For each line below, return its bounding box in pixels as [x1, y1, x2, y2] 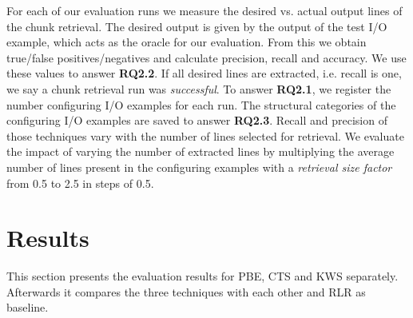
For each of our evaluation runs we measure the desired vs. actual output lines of [6, 2, 403, 18]
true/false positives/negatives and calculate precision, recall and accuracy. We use [6, 49, 407, 66]
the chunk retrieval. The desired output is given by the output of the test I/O [6, 18, 387, 34]
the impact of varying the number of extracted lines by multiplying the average [6, 143, 395, 160]
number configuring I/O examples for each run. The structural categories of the [6, 96, 396, 113]
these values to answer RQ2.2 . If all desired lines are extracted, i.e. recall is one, [6, 65, 402, 81]
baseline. [6, 299, 49, 316]
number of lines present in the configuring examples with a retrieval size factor [6, 158, 392, 175]
